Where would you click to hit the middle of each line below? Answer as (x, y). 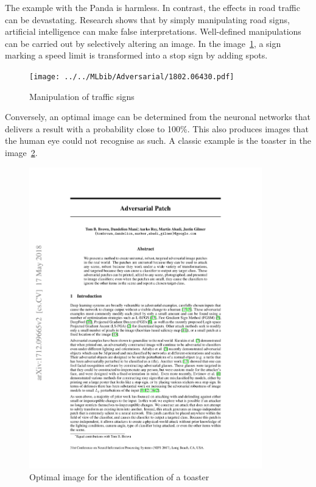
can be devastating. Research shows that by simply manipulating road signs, (147, 19)
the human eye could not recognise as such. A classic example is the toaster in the (158, 140)
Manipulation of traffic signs (82, 96)
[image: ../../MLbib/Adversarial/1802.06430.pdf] (132, 76)
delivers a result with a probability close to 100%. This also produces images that (157, 128)
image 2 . (21, 152)
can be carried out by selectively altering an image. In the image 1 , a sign (143, 43)
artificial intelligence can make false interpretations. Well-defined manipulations (153, 31)
